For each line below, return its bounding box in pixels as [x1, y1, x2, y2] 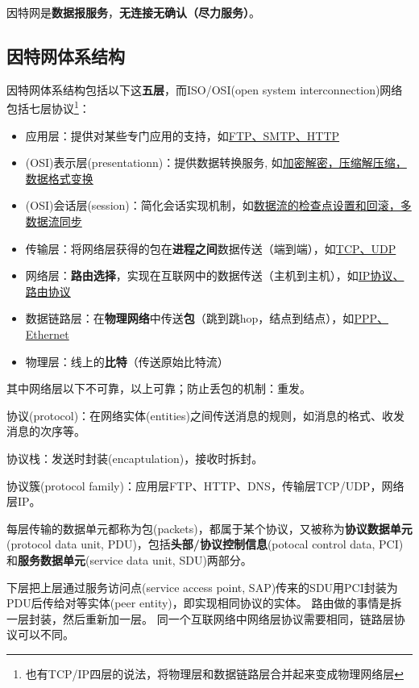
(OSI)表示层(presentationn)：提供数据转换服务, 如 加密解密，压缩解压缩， [25, 154, 407, 171]
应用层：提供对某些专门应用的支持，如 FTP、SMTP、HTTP [25, 127, 340, 144]
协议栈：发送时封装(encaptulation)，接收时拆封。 [6, 449, 263, 466]
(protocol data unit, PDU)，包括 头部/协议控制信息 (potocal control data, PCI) [6, 536, 404, 552]
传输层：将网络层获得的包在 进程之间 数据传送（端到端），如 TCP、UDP [25, 240, 396, 256]
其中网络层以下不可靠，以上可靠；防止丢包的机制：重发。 [6, 380, 311, 397]
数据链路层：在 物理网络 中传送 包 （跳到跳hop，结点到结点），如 [25, 310, 355, 327]
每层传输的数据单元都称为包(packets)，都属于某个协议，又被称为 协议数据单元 [6, 519, 413, 536]
